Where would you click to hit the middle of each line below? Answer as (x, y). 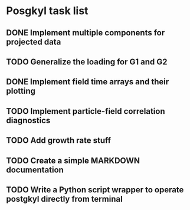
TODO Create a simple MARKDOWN (73, 160)
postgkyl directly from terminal (64, 199)
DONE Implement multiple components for (86, 33)
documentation (35, 170)
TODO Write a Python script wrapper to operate (95, 190)
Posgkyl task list (47, 11)
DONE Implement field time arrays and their (88, 82)
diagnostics (28, 120)
